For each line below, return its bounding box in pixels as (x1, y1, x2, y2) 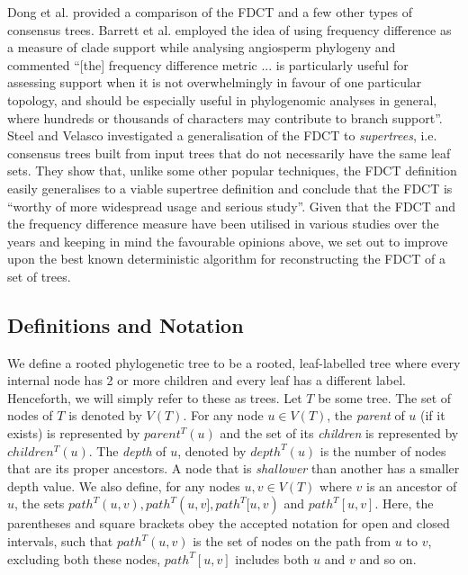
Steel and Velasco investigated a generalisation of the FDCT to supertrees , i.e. (7, 126, 437, 145)
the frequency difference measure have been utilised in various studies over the (7, 214, 439, 233)
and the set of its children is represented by (220, 424, 459, 443)
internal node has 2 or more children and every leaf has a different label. (7, 371, 406, 390)
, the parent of (327, 406, 405, 425)
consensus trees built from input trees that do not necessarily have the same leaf (7, 143, 451, 162)
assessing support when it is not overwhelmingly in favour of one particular (7, 73, 422, 92)
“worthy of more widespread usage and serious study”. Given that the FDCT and (7, 196, 456, 215)
